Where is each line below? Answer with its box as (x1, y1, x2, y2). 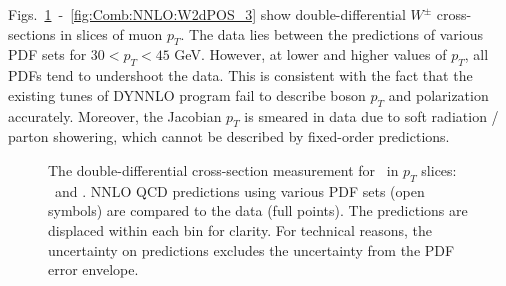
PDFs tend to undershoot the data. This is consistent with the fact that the (8, 65, 473, 86)
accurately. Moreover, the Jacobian (8, 105, 222, 126)
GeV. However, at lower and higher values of (174, 44, 447, 65)
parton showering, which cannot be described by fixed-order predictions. (8, 126, 450, 147)
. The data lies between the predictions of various (180, 23, 483, 44)
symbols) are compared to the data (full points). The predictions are (48, 200, 468, 221)
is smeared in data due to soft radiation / (244, 105, 499, 126)
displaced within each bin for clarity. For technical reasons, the (48, 219, 433, 240)
